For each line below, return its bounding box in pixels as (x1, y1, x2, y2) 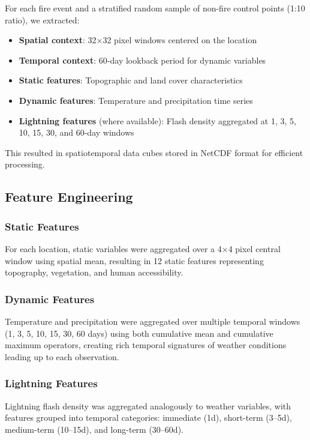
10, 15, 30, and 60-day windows (19, 126, 134, 139)
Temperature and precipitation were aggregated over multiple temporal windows (5, 315, 300, 327)
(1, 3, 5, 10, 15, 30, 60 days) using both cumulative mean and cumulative (5, 327, 273, 339)
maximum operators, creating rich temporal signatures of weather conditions (5, 339, 287, 351)
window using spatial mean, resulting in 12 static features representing (5, 254, 264, 267)
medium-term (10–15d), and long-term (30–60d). (5, 423, 183, 435)
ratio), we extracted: (5, 13, 80, 26)
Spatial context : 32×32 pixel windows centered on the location (19, 34, 257, 46)
